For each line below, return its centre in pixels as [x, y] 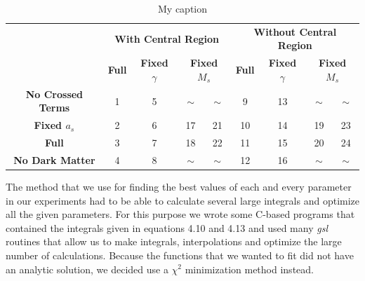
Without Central [295, 31]
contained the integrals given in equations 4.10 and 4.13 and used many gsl [167, 227]
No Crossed [54, 94]
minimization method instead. [249, 269]
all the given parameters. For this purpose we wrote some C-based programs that [180, 214]
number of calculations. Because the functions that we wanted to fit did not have [180, 255]
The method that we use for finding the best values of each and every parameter [179, 186]
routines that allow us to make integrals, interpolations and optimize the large [174, 241]
